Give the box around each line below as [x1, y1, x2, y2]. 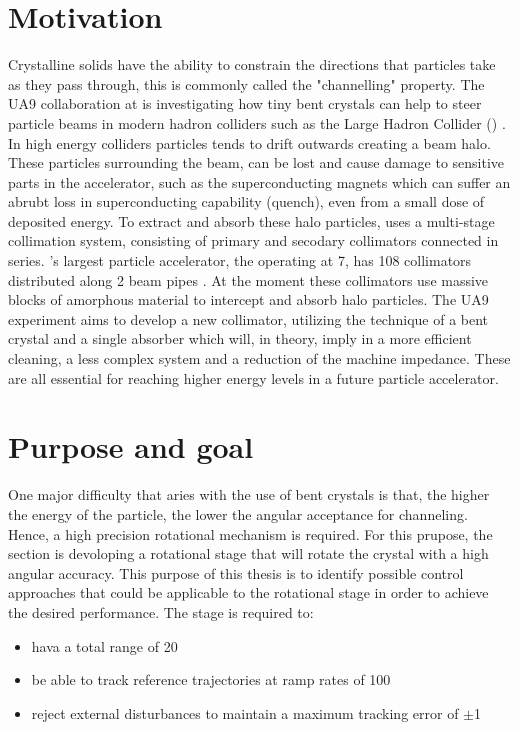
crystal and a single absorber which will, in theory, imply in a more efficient [8, 328, 472, 349]
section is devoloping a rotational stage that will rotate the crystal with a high [8, 543, 489, 564]
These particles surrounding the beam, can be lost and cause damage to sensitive [8, 152, 505, 173]
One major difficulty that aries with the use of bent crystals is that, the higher [8, 484, 490, 505]
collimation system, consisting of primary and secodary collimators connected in [8, 230, 499, 251]
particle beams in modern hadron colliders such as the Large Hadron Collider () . [8, 112, 506, 133]
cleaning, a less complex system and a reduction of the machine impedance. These [8, 348, 511, 369]
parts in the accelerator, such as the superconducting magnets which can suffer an [8, 171, 511, 192]
